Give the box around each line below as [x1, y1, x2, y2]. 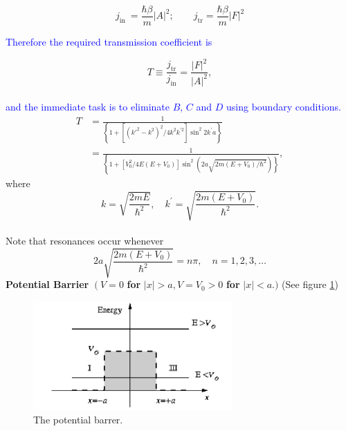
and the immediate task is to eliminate [6, 99, 170, 114]
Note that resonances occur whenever [6, 233, 164, 248]
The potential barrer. [33, 412, 123, 427]
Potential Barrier [6, 277, 89, 291]
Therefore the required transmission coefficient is [6, 35, 212, 49]
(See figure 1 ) [282, 277, 338, 291]
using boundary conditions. [226, 99, 341, 114]
